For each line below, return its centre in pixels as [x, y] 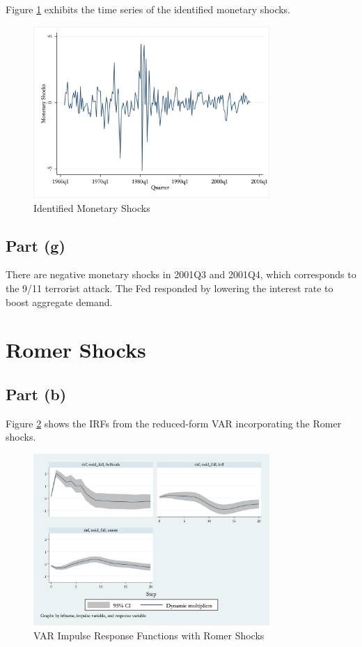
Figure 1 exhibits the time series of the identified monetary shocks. [148, 9]
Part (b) [36, 394]
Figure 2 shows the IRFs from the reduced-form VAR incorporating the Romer [174, 423]
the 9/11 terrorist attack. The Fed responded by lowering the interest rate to [170, 288]
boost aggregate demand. [59, 302]
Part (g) [36, 245]
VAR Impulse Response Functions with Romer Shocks [149, 635]
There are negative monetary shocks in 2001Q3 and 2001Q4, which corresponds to [181, 274]
